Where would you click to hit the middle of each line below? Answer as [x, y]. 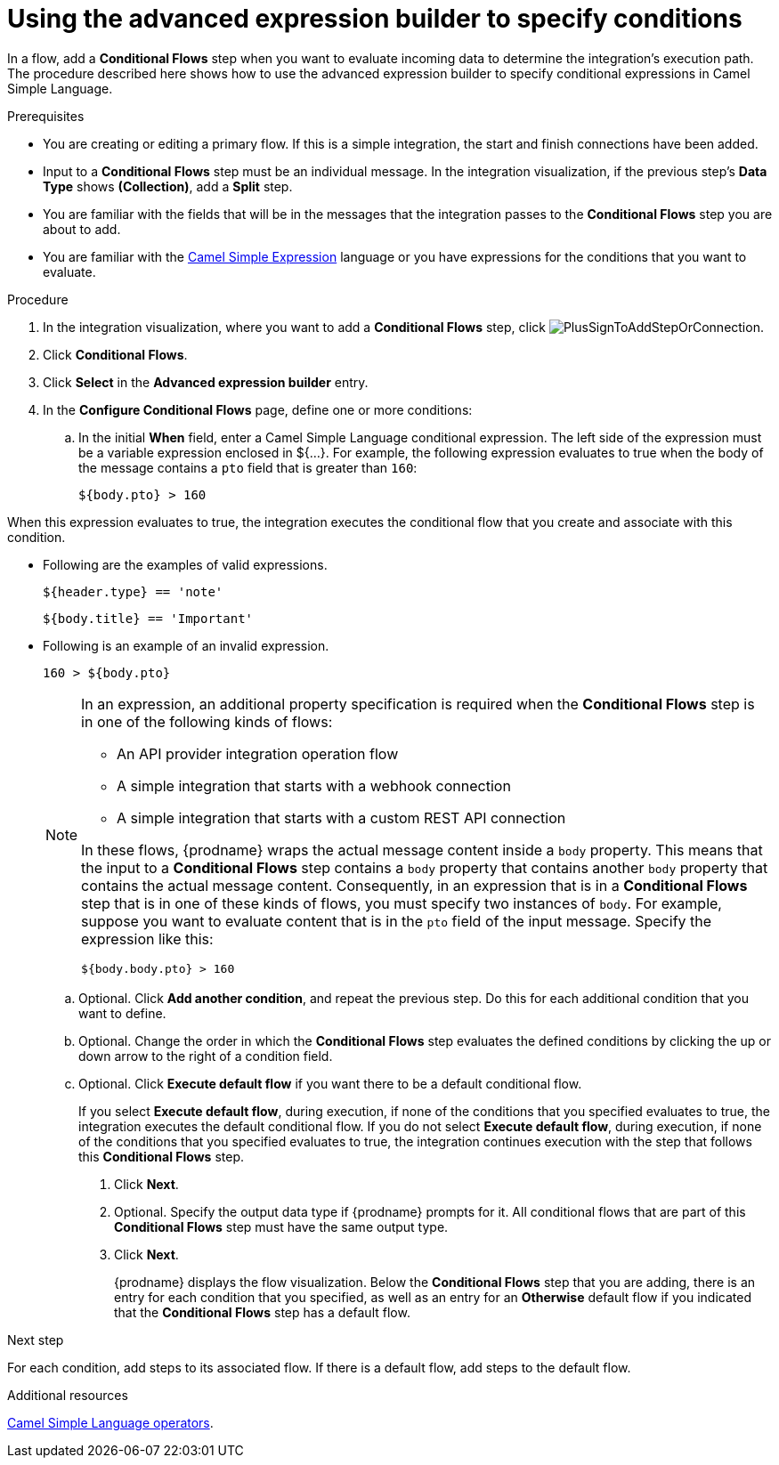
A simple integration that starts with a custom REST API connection [341, 817]
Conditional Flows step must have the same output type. [281, 1226]
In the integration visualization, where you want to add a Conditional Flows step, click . [403, 327]
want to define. [122, 1013]
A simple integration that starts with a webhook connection [314, 785]
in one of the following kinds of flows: [207, 721]
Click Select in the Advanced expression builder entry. [206, 382]
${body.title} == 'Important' [148, 618]
